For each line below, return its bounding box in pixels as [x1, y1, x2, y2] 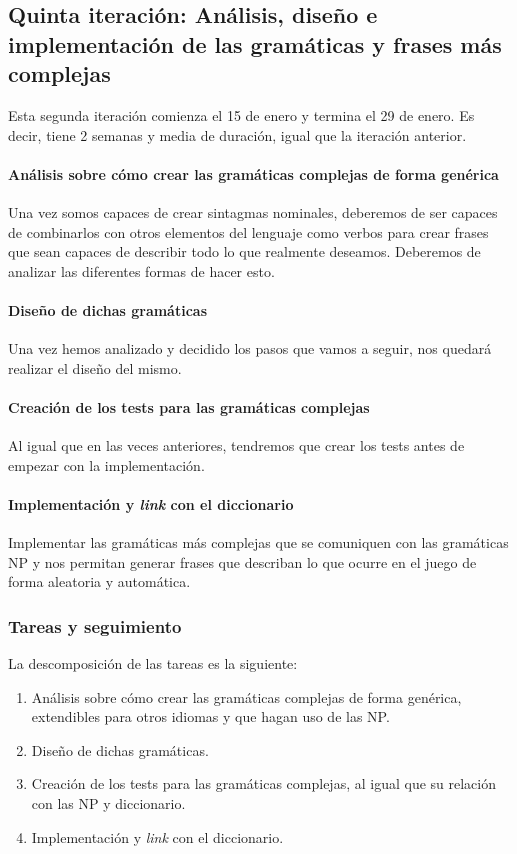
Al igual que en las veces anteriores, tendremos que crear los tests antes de [8, 435, 465, 456]
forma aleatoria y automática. [8, 571, 191, 592]
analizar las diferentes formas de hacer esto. [8, 260, 275, 281]
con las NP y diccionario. [31, 793, 186, 814]
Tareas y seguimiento [8, 613, 182, 638]
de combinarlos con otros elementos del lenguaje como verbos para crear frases [8, 221, 489, 242]
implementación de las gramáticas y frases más [8, 28, 502, 59]
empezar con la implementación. [8, 454, 205, 475]
